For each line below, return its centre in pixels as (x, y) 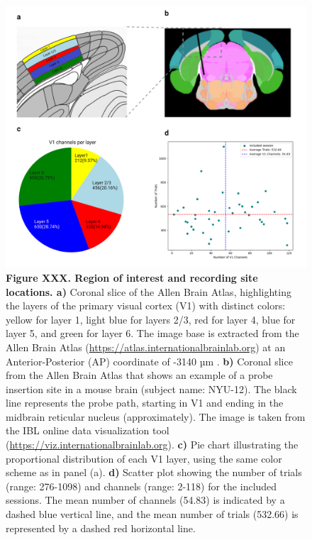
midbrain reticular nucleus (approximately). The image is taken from (156, 416)
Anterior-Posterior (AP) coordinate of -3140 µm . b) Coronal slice (149, 361)
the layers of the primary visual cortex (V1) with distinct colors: (146, 305)
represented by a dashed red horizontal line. (101, 528)
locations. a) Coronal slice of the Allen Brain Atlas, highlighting (149, 291)
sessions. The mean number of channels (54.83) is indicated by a (145, 500)
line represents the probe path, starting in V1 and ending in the (145, 403)
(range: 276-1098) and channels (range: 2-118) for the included (141, 486)
